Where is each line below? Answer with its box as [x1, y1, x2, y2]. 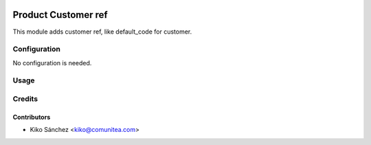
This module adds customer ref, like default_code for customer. [12, 27, 192, 36]
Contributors [12, 113, 51, 121]
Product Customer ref [12, 9, 108, 21]
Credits [12, 93, 38, 103]
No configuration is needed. [12, 58, 92, 67]
